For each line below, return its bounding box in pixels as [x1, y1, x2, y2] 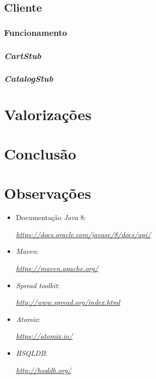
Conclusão [4, 143, 76, 164]
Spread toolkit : [16, 280, 60, 290]
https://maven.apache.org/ [16, 262, 98, 273]
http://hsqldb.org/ [16, 364, 71, 375]
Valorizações [4, 103, 92, 124]
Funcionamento [4, 26, 67, 38]
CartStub [4, 49, 41, 62]
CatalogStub [4, 72, 54, 85]
